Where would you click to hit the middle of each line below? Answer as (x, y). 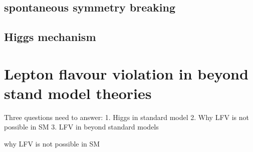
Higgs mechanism (50, 37)
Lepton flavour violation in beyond (126, 73)
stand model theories (78, 93)
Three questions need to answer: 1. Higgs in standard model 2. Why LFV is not (127, 117)
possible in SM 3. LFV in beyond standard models (81, 127)
